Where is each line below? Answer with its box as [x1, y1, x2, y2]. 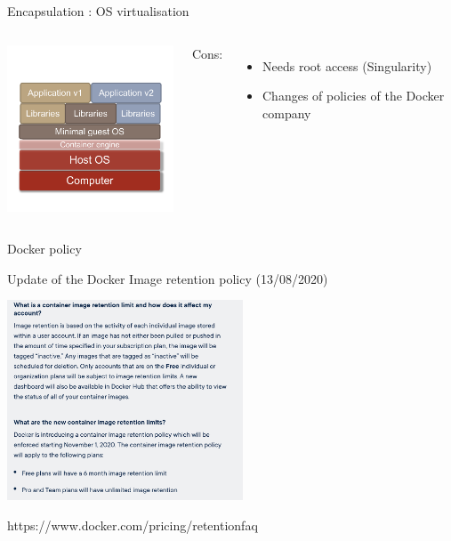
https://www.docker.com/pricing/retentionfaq [7, 515, 258, 534]
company [262, 103, 311, 122]
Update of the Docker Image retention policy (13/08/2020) [7, 269, 328, 287]
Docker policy [7, 239, 82, 258]
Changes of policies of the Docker [262, 86, 445, 105]
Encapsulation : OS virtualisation [7, 2, 189, 20]
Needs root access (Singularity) [262, 56, 432, 75]
